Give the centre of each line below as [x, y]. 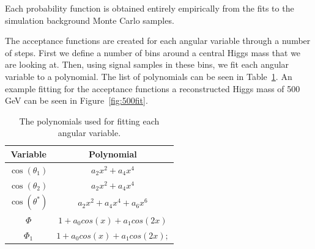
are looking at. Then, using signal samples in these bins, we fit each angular [147, 64]
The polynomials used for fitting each [89, 121]
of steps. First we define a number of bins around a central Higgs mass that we [153, 52]
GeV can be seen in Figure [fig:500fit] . [76, 100]
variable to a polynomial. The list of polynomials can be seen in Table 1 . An [149, 76]
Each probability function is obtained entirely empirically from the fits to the [150, 8]
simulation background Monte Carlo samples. [90, 20]
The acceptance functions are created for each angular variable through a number [158, 41]
